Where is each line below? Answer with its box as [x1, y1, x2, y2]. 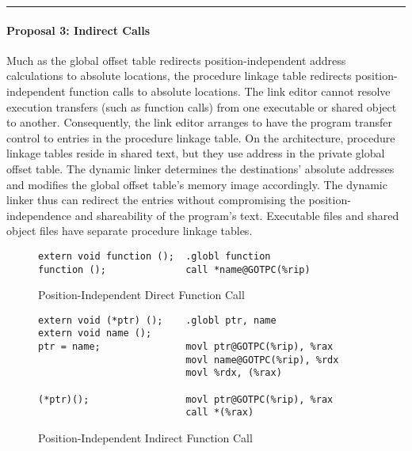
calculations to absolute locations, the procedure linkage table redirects [6, 67, 352, 84]
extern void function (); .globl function [38, 250, 271, 262]
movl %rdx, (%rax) [185, 367, 282, 379]
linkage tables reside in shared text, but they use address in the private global [6, 145, 385, 161]
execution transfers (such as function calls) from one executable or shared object [6, 98, 397, 115]
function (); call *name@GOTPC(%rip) [38, 263, 311, 275]
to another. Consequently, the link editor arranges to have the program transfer [6, 114, 393, 131]
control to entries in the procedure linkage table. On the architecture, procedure [6, 129, 395, 146]
